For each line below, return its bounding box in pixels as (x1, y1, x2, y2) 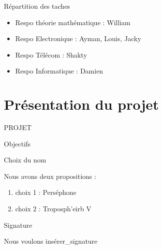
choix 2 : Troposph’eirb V (15, 204, 91, 214)
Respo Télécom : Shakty (15, 49, 87, 59)
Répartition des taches (4, 1, 70, 11)
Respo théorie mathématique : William (15, 17, 131, 27)
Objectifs (4, 138, 30, 148)
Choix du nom (4, 155, 46, 165)
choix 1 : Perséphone (15, 187, 76, 197)
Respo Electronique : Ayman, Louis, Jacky (15, 33, 141, 44)
